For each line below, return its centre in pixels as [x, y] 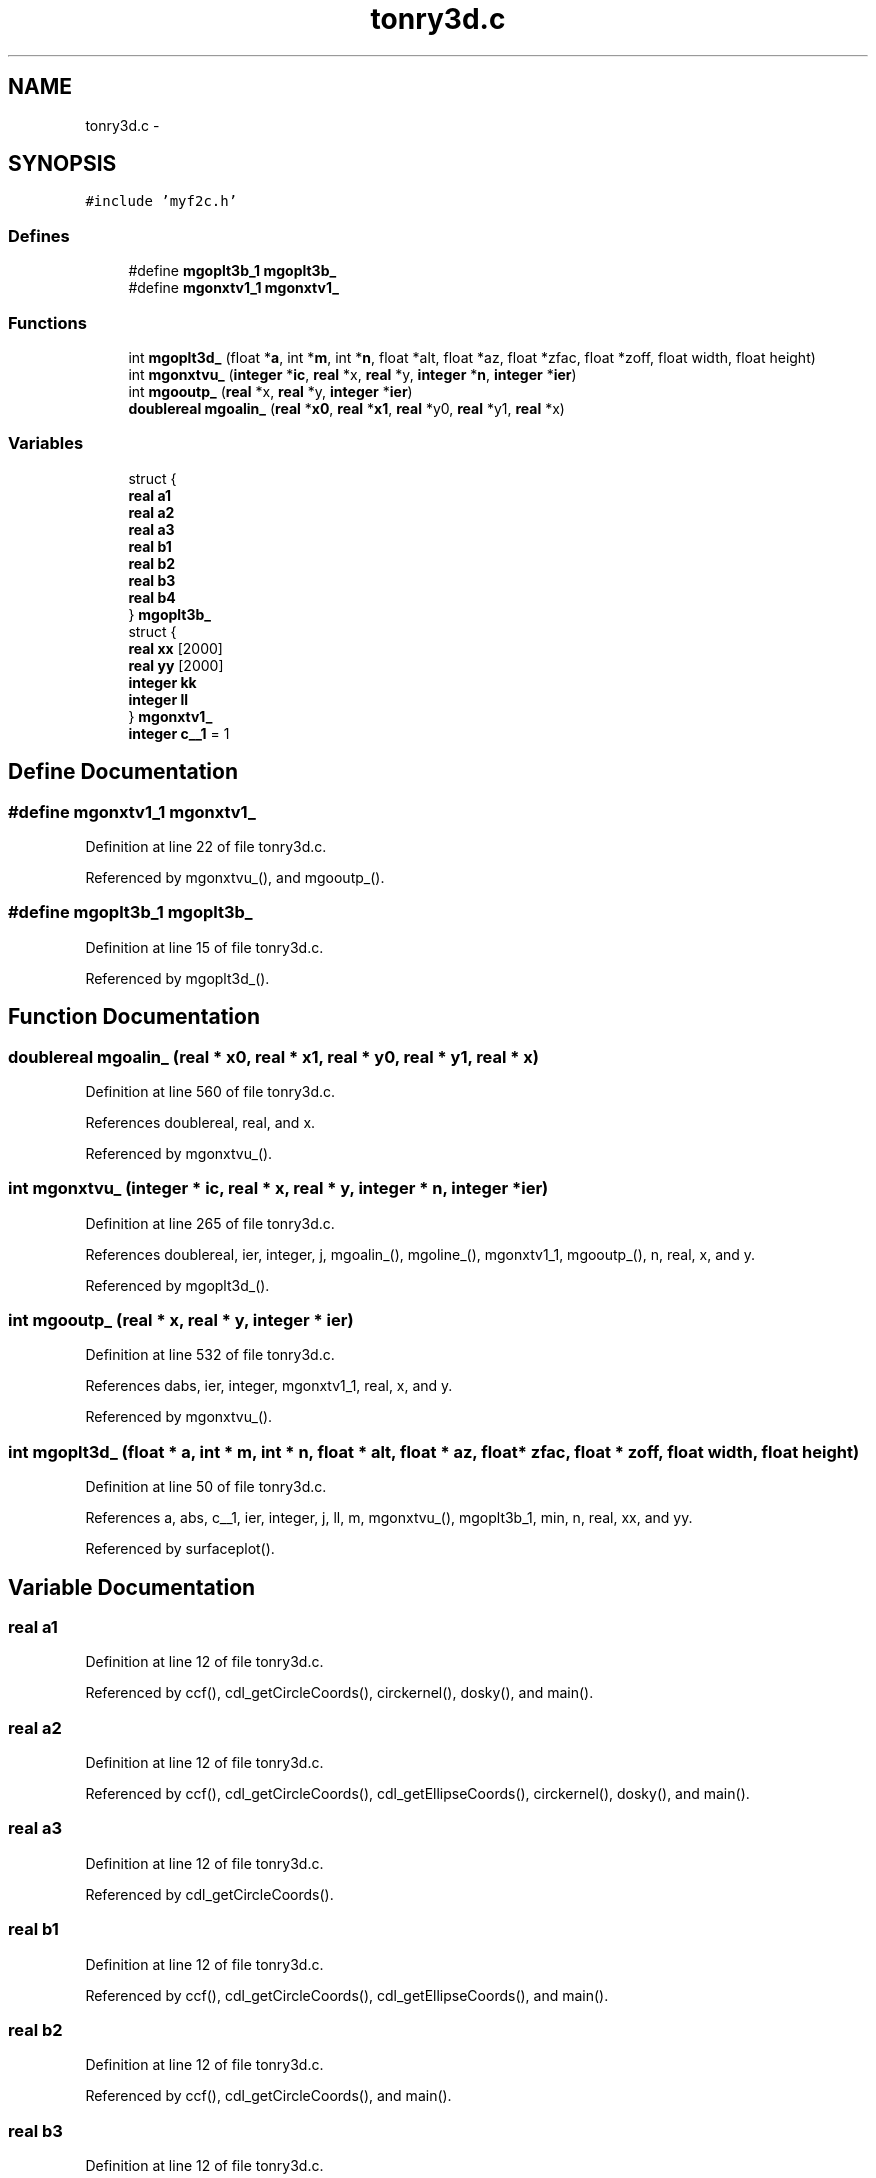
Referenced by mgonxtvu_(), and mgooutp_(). [235, 877]
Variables [46, 443]
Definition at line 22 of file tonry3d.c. [206, 846]
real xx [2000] [175, 648]
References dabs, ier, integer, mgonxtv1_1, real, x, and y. [269, 1386]
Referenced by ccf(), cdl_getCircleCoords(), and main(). [268, 2096]
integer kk [162, 682]
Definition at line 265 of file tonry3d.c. [210, 1223]
